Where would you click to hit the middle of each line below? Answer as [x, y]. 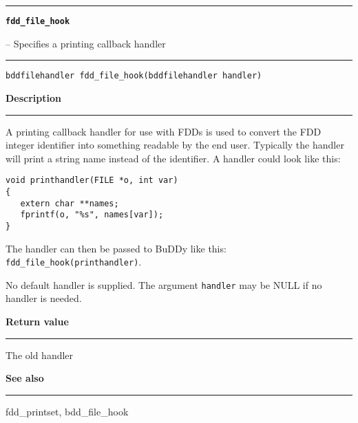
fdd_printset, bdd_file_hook [67, 411]
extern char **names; [70, 203]
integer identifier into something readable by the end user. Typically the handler [175, 145]
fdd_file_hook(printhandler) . [74, 262]
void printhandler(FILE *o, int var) [92, 181]
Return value [37, 322]
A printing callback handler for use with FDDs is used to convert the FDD [164, 131]
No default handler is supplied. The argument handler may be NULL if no [164, 284]
